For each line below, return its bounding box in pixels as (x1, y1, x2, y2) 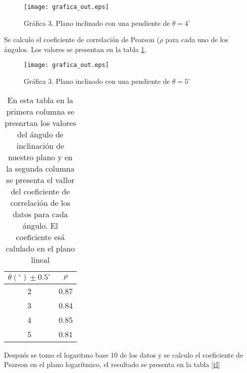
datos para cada (12, 208, 68, 220)
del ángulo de (17, 128, 64, 140)
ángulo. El (22, 219, 58, 231)
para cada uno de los (165, 34, 228, 45)
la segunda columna (6, 162, 75, 174)
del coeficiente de (10, 185, 70, 197)
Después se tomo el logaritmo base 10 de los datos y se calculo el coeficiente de (4, 349, 243, 360)
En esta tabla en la (7, 94, 73, 106)
